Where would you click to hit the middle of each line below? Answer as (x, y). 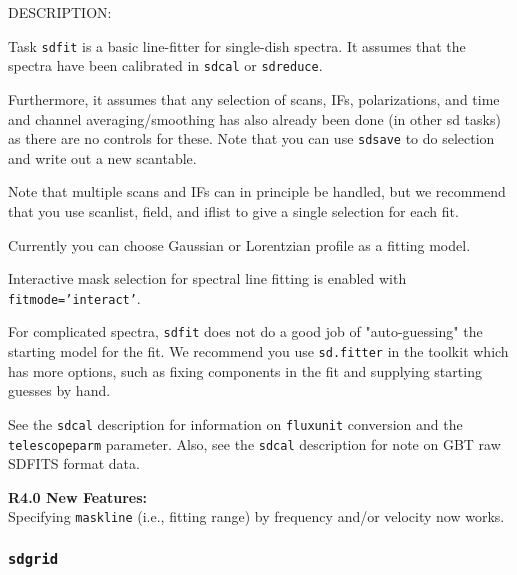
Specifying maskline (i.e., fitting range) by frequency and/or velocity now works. (256, 516)
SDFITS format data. (74, 463)
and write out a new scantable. (102, 157)
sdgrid (33, 558)
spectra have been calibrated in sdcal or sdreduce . (165, 65)
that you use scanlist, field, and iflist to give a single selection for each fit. (233, 210)
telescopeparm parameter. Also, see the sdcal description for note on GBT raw (254, 443)
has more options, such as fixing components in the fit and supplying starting (245, 370)
